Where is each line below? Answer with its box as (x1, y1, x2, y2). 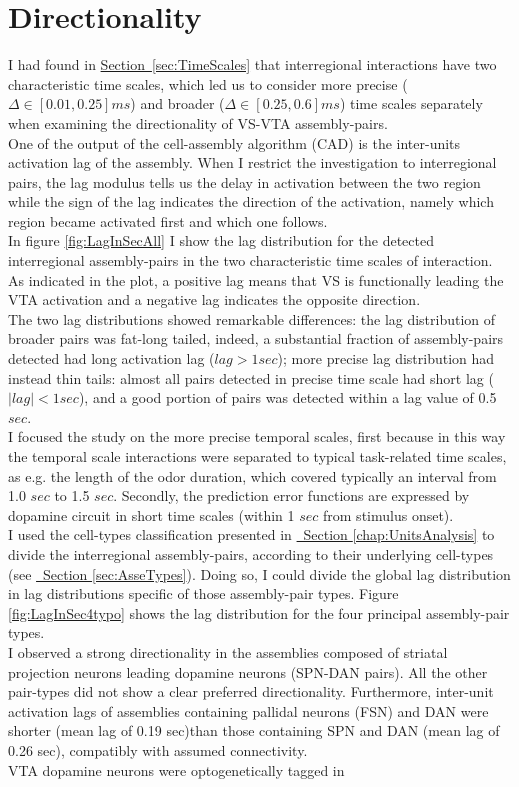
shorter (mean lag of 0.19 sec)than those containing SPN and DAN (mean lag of (8, 720, 500, 741)
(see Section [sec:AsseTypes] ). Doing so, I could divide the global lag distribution (8, 563, 511, 584)
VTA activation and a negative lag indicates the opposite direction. (8, 289, 421, 310)
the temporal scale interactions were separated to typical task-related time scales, (8, 446, 507, 466)
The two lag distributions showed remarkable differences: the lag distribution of (8, 308, 496, 329)
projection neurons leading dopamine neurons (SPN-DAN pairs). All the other (8, 661, 488, 682)
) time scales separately (339, 93, 483, 114)
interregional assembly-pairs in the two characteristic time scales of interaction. (8, 250, 493, 271)
